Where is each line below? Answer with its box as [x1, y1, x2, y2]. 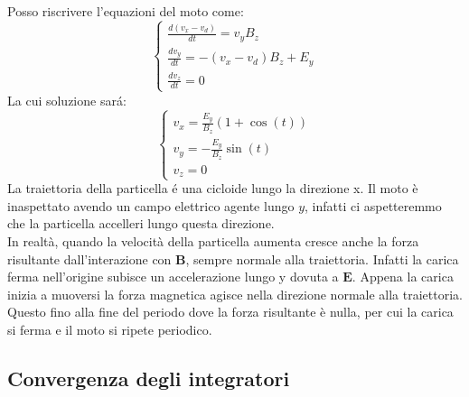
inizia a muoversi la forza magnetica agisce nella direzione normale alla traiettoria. [7, 284, 463, 303]
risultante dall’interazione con [7, 249, 172, 268]
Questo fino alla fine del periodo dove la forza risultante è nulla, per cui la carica [7, 302, 454, 321]
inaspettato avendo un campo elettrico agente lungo [7, 196, 295, 215]
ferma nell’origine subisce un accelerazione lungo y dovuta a [7, 267, 339, 286]
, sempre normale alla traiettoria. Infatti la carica [185, 249, 459, 268]
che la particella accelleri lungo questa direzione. [7, 214, 275, 233]
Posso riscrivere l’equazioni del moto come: [7, 2, 244, 20]
